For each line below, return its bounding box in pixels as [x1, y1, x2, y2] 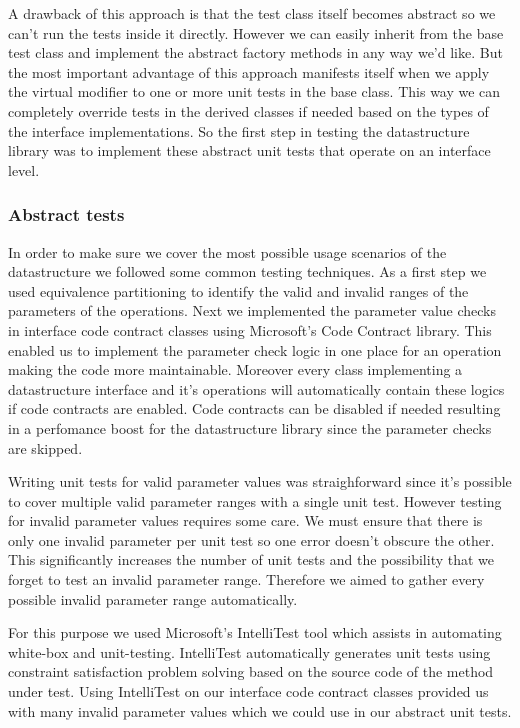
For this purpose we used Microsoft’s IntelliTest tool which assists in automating [8, 622, 502, 643]
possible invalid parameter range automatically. [8, 588, 298, 609]
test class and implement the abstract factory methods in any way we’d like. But [8, 42, 503, 63]
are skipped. [8, 437, 83, 458]
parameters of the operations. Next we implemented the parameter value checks [8, 300, 497, 321]
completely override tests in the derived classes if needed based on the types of [8, 100, 489, 121]
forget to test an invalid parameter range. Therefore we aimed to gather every [8, 569, 485, 590]
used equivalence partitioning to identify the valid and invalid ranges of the [8, 280, 469, 301]
